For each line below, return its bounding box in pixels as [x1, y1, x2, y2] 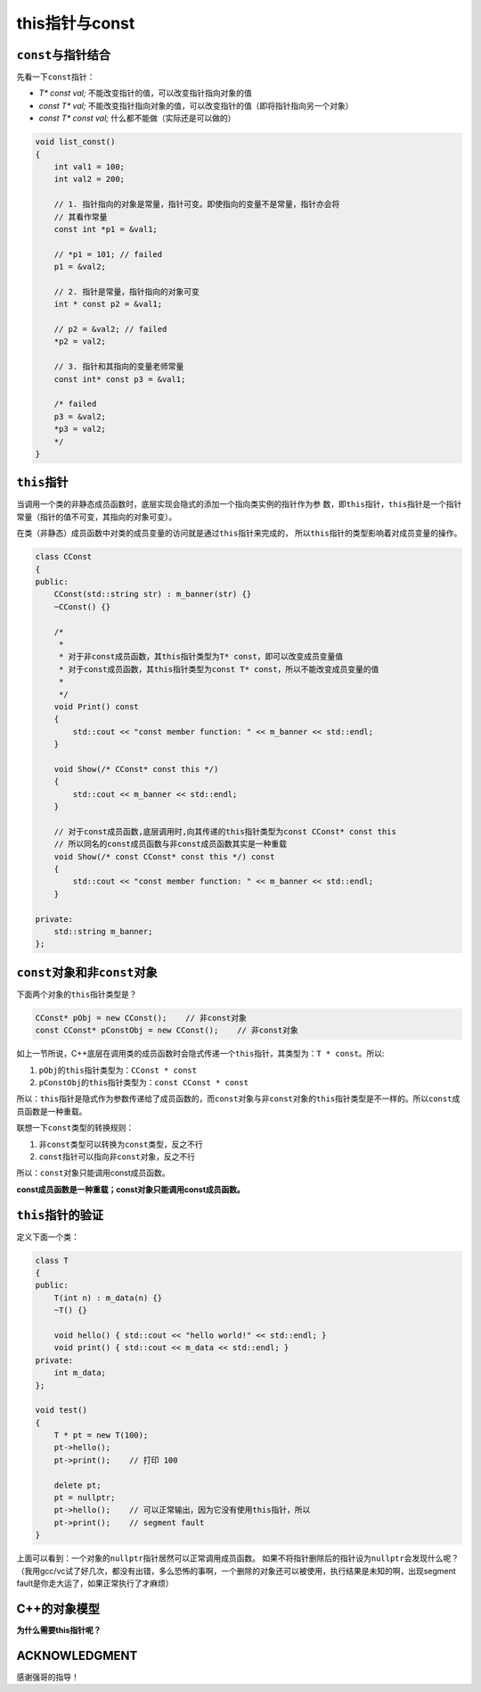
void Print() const [53, 701, 140, 711]
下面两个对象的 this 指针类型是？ [16, 989, 137, 999]
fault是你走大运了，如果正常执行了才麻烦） [16, 1578, 174, 1588]
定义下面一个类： [16, 1232, 79, 1242]
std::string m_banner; [53, 926, 153, 936]
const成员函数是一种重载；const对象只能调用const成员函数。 [16, 1183, 245, 1195]
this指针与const [16, 13, 135, 33]
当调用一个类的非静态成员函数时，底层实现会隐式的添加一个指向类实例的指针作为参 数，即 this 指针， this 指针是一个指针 [16, 499, 462, 510]
